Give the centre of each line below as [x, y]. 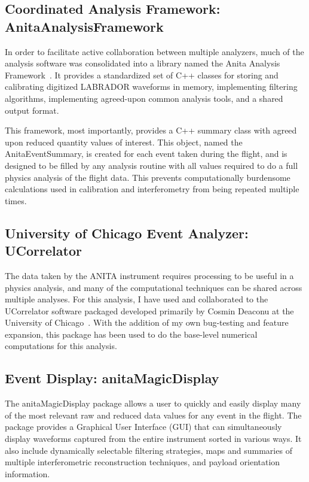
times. [16, 200]
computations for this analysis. [61, 346]
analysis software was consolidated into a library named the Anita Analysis [143, 63]
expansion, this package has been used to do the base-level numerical [131, 334]
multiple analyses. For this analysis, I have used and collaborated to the [137, 299]
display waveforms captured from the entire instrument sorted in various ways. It [153, 439]
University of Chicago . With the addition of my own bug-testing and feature [147, 322]
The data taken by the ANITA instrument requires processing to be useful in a [149, 275]
